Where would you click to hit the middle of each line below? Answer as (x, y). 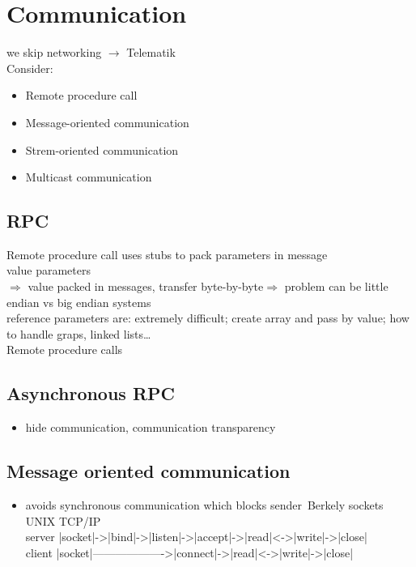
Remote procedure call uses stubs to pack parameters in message (167, 254)
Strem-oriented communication (102, 149)
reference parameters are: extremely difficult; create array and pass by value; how (208, 318)
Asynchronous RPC (91, 393)
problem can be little (336, 286)
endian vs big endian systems (79, 302)
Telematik (151, 52)
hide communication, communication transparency (151, 427)
